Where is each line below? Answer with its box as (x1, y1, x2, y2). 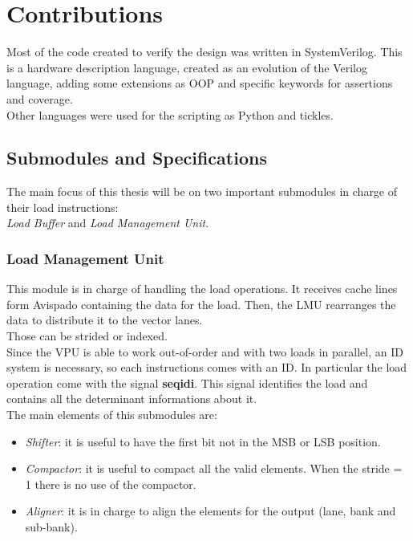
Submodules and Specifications (6, 145, 267, 170)
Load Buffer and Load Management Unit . (6, 214, 209, 231)
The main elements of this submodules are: (6, 406, 217, 423)
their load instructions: (6, 198, 119, 215)
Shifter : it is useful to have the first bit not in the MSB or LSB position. (25, 433, 381, 449)
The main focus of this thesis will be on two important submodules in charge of (6, 183, 398, 200)
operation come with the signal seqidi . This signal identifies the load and (6, 374, 368, 391)
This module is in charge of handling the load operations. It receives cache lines (6, 280, 398, 297)
